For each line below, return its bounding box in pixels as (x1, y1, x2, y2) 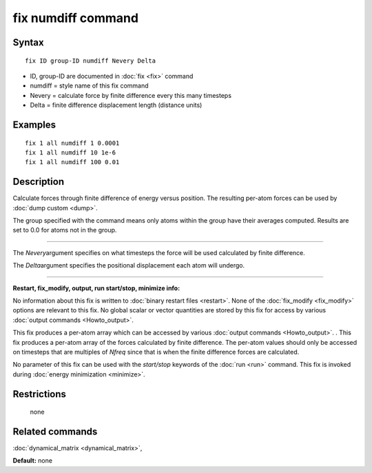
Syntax (12, 37, 44, 48)
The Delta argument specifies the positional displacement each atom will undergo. (12, 261, 245, 270)
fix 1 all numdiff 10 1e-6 (25, 148, 116, 157)
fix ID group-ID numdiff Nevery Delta (25, 57, 156, 65)
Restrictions (12, 388, 67, 400)
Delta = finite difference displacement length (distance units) (30, 101, 203, 110)
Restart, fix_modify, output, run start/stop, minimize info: (12, 283, 180, 292)
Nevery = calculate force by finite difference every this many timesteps (30, 91, 232, 99)
